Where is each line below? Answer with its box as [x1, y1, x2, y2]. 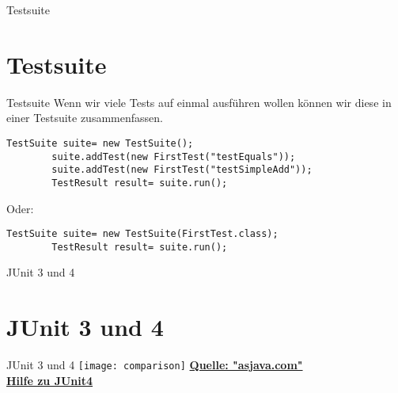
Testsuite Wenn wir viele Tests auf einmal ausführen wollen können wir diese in [6, 93, 392, 110]
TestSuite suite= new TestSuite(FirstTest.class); [6, 228, 279, 240]
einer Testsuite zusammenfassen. [6, 109, 163, 126]
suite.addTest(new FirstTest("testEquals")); [51, 151, 296, 162]
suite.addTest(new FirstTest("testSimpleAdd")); [51, 164, 313, 176]
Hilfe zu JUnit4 [6, 372, 93, 388]
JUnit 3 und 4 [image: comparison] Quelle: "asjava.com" [6, 357, 303, 373]
